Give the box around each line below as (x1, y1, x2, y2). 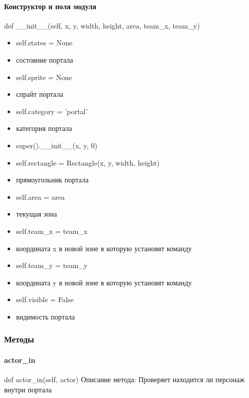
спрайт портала (16, 89, 64, 99)
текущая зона (16, 208, 57, 219)
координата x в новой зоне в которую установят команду (16, 243, 192, 253)
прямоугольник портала (16, 174, 89, 185)
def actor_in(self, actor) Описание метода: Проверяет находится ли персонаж (4, 374, 245, 385)
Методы (4, 333, 35, 346)
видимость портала (16, 311, 75, 322)
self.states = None (16, 37, 73, 48)
